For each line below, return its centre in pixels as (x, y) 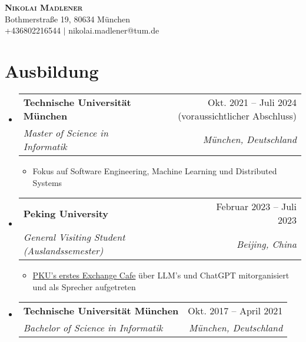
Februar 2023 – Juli (256, 207)
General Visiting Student (74, 237)
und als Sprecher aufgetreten (84, 286)
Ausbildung (52, 70)
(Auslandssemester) (63, 251)
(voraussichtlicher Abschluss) (237, 115)
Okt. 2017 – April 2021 (235, 311)
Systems (47, 182)
